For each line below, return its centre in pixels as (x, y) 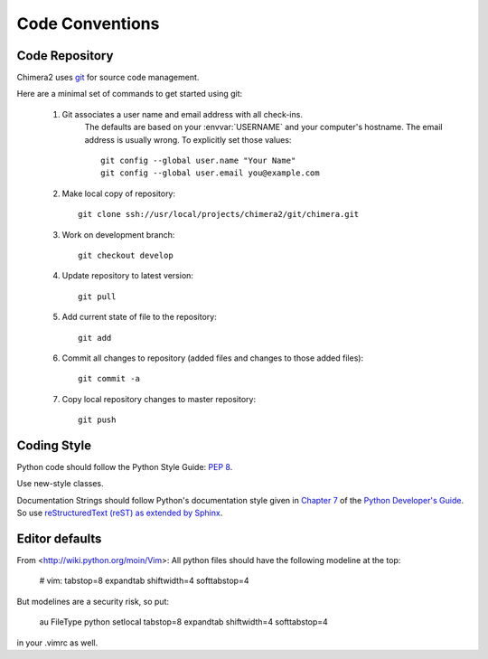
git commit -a (109, 379)
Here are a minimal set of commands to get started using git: (130, 94)
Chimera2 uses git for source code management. (108, 78)
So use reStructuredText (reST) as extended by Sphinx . (120, 513)
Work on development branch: (118, 234)
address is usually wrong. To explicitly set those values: (188, 139)
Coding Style (54, 445)
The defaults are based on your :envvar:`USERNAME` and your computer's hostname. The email (263, 127)
